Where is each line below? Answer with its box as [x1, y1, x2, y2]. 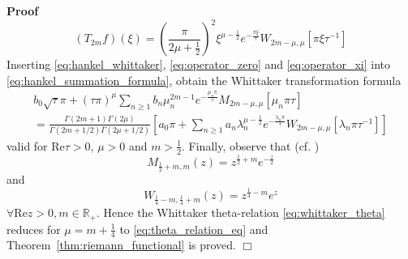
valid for [6, 137, 48, 154]
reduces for [6, 220, 61, 237]
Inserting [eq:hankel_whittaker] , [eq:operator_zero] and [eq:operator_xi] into [6, 56, 390, 73]
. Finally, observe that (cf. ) [182, 137, 320, 154]
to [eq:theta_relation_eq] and [119, 220, 268, 237]
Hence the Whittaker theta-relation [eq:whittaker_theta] [103, 204, 385, 221]
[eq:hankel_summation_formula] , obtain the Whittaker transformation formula [6, 71, 402, 88]
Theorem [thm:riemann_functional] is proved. [6, 236, 236, 253]
